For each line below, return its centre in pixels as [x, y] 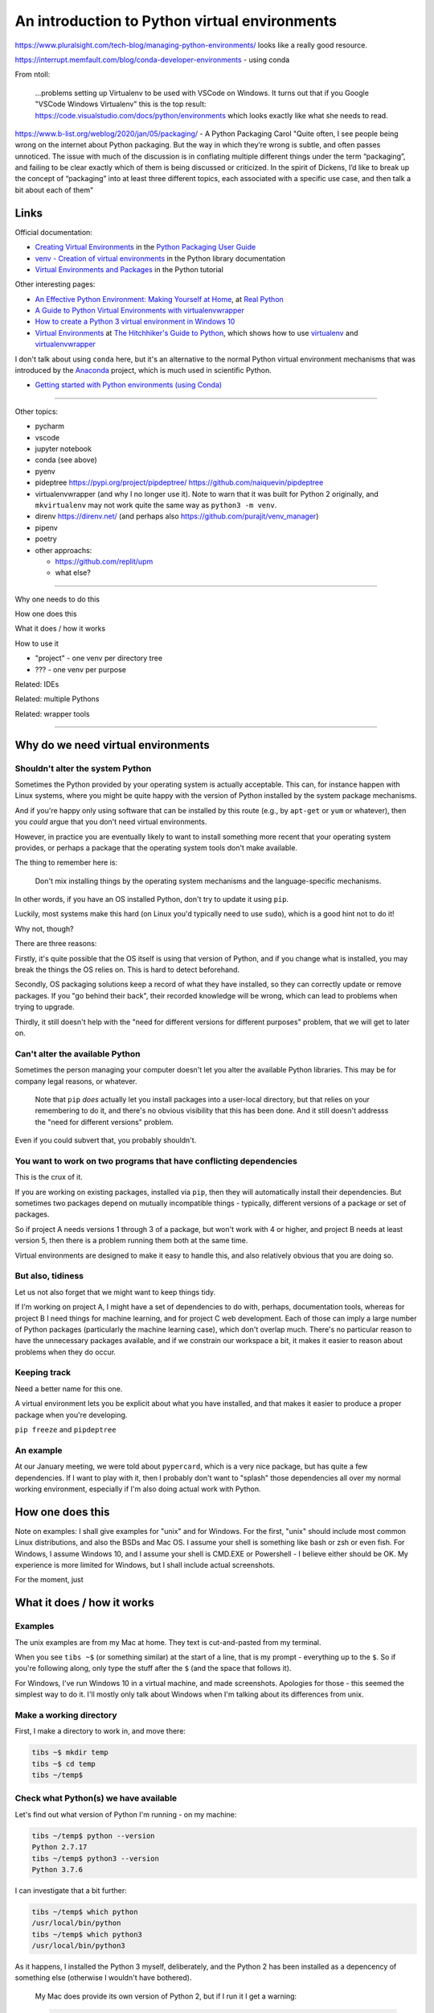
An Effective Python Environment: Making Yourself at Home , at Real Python [160, 299]
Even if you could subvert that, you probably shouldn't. [106, 1140]
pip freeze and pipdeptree [66, 1429]
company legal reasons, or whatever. [76, 1081]
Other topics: [37, 411]
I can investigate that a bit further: [71, 1890]
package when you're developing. [71, 1415]
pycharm [49, 426]
